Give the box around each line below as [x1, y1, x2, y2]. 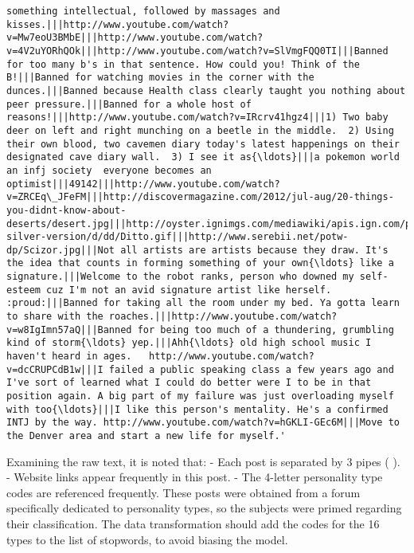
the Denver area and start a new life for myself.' [6, 430, 286, 441]
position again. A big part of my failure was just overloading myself [6, 390, 394, 402]
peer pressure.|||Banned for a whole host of [6, 98, 252, 110]
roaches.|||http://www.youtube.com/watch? [108, 311, 338, 323]
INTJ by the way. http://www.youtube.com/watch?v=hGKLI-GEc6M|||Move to [6, 417, 400, 429]
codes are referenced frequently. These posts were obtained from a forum [6, 484, 361, 500]
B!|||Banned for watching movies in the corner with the [6, 72, 314, 84]
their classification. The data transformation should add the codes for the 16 [6, 516, 380, 532]
